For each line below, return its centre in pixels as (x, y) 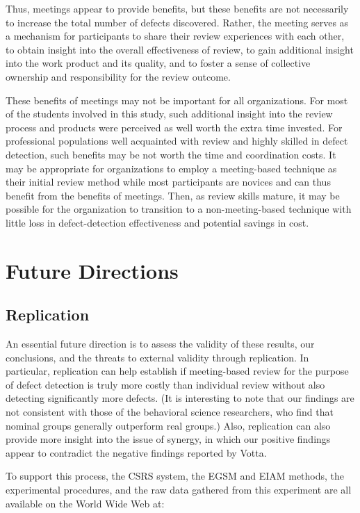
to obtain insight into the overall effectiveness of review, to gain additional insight (180, 49)
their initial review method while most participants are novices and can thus (168, 182)
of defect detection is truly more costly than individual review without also (165, 384)
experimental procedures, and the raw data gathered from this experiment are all (179, 490)
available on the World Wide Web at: (85, 503)
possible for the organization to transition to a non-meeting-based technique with (179, 209)
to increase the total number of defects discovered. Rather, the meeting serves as (177, 22)
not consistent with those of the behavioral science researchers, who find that (170, 412)
